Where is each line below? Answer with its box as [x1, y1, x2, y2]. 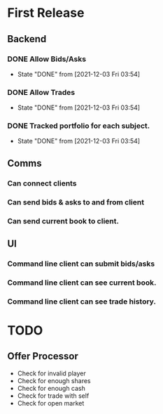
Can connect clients [7, 178, 77, 188]
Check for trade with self [17, 392, 90, 400]
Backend [7, 33, 47, 45]
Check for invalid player [17, 369, 86, 377]
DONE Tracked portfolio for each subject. [7, 121, 150, 131]
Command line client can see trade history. [7, 297, 156, 306]
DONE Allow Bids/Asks [7, 54, 86, 64]
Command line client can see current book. [7, 278, 157, 287]
